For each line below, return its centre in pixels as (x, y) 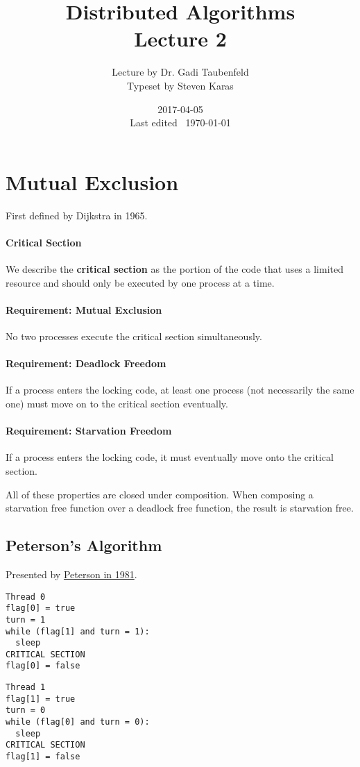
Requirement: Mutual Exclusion (84, 309)
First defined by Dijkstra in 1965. (77, 215)
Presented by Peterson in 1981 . (71, 574)
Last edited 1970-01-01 (180, 123)
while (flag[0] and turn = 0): (78, 722)
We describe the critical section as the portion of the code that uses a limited (174, 269)
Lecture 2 (180, 39)
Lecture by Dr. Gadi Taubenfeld (180, 72)
